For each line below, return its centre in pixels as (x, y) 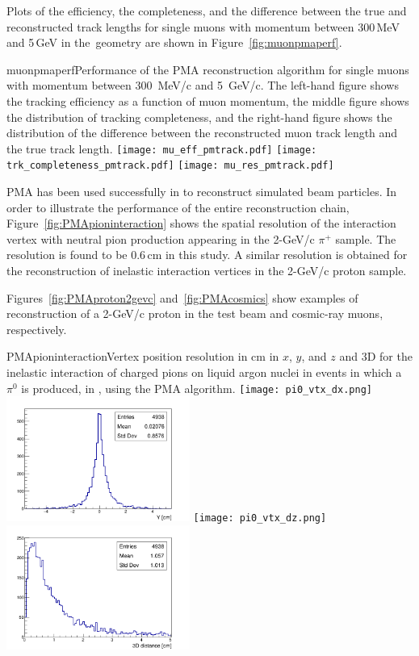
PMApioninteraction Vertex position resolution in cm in (143, 356)
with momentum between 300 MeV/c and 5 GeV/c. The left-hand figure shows (203, 85)
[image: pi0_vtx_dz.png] (260, 518)
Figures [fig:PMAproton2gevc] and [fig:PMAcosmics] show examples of (182, 297)
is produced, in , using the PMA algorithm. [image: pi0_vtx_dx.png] (197, 388)
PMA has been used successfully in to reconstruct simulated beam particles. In (202, 192)
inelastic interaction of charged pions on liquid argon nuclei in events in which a (204, 372)
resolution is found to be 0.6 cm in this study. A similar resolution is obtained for (207, 255)
